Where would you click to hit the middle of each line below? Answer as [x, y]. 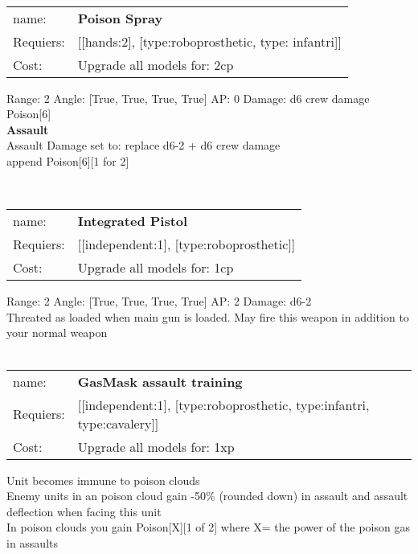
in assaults [33, 542]
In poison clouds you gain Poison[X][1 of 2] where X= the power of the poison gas [208, 527]
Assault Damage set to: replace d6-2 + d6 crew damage [143, 145]
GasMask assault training [160, 381]
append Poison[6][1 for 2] [68, 160]
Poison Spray [120, 18]
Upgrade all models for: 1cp [156, 268]
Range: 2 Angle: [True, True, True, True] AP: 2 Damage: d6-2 [159, 301]
